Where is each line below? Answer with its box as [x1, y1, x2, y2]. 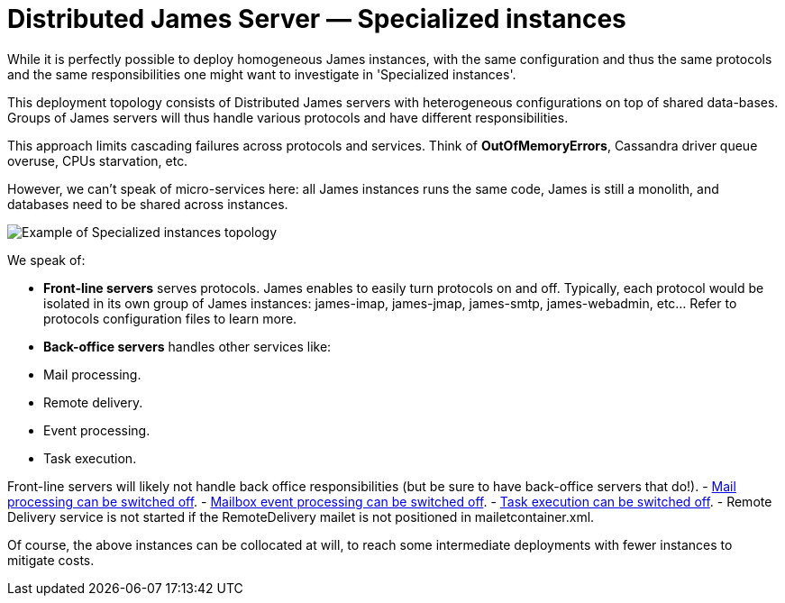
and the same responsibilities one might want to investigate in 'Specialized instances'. [7, 66, 516, 82]
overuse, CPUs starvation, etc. [7, 152, 188, 169]
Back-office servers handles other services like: [43, 338, 332, 354]
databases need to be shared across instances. [7, 196, 288, 212]
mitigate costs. [7, 552, 95, 568]
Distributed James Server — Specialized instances [7, 4, 626, 34]
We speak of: [7, 251, 86, 268]
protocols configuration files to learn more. [43, 310, 297, 326]
